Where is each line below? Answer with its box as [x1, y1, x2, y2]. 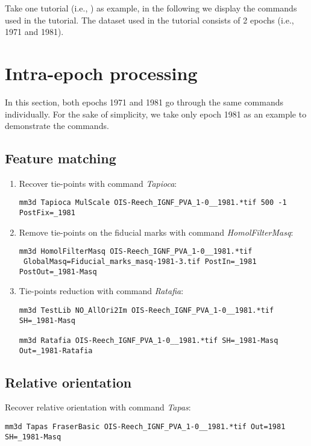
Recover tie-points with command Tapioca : [19, 177, 177, 189]
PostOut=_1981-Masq [19, 267, 97, 276]
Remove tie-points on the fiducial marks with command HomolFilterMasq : [19, 225, 294, 238]
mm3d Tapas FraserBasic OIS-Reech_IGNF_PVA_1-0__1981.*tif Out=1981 [5, 422, 286, 432]
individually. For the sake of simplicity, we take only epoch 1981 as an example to [5, 107, 307, 120]
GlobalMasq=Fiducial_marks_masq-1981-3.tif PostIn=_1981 [23, 257, 257, 266]
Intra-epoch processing [5, 60, 198, 85]
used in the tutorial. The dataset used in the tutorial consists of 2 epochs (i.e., [5, 13, 294, 26]
